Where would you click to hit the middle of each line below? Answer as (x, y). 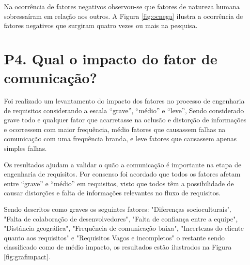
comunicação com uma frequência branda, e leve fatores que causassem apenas (120, 139)
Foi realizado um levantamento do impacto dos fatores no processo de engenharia (124, 101)
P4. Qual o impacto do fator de (111, 58)
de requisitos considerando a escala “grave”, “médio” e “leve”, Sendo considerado (124, 110)
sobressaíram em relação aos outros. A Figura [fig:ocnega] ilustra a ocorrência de (124, 16)
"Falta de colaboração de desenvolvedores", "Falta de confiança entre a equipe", (121, 218)
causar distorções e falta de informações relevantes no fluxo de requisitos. (112, 193)
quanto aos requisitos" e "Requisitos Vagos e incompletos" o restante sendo (114, 237)
